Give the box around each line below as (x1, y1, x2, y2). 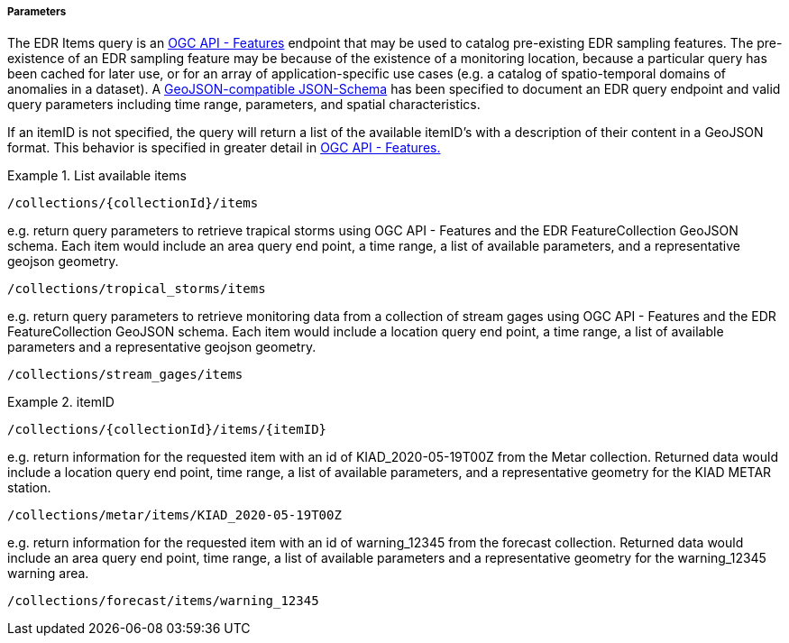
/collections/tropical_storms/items (7, 281, 266, 297)
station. (7, 480, 51, 496)
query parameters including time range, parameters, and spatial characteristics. (7, 96, 481, 113)
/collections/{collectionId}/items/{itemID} (7, 422, 327, 437)
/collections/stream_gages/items (7, 367, 243, 382)
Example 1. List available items (7, 168, 187, 184)
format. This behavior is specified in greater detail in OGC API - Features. (7, 140, 441, 156)
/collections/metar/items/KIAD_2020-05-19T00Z (7, 508, 342, 523)
